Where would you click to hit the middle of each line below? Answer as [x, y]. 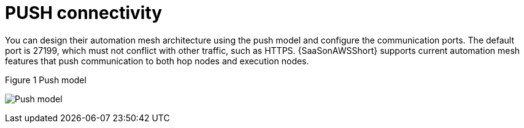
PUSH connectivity [84, 13]
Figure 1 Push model [46, 80]
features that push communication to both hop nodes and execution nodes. [157, 61]
